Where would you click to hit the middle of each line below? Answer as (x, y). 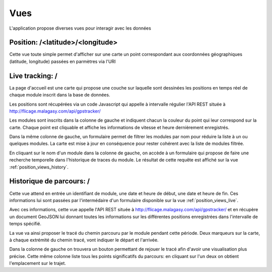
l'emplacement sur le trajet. (38, 263)
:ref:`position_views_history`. (39, 167)
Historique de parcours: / (50, 181)
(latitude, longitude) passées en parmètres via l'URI (62, 61)
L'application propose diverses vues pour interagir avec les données (80, 28)
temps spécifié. (25, 224)
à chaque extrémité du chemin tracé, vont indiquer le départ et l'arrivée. (84, 240)
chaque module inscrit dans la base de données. (60, 95)
